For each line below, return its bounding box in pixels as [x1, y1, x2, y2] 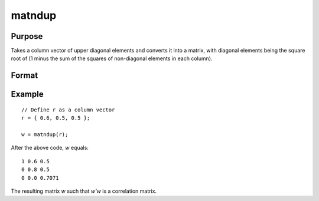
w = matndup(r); [21, 131, 69, 138]
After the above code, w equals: [11, 144, 89, 151]
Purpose [11, 31, 43, 41]
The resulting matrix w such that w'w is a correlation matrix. [11, 187, 157, 195]
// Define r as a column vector [21, 106, 115, 113]
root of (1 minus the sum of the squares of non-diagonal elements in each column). [11, 55, 213, 62]
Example [11, 89, 44, 100]
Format [11, 71, 38, 81]
